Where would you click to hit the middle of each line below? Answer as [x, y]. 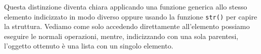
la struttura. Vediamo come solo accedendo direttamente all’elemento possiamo [127, 26]
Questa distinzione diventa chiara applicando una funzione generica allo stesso [126, 6]
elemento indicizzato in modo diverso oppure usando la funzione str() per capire [131, 16]
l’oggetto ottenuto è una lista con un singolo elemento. [89, 46]
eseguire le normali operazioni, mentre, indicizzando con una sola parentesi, [121, 36]
